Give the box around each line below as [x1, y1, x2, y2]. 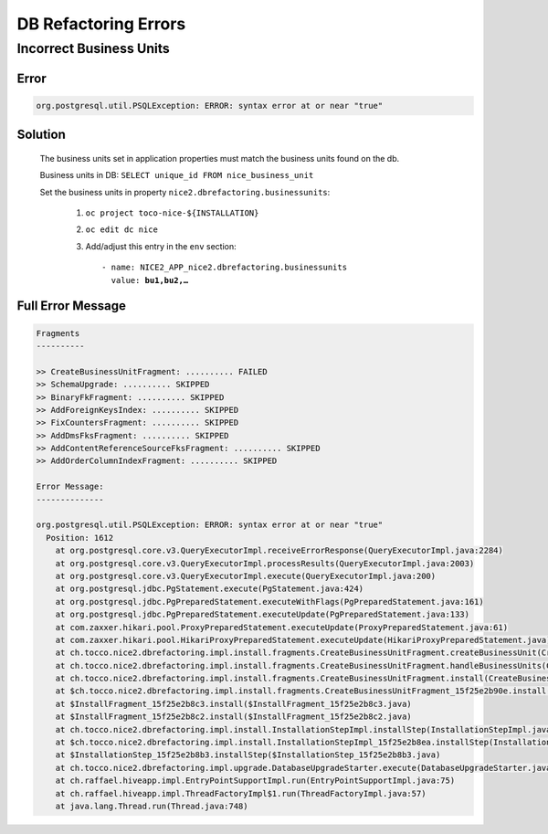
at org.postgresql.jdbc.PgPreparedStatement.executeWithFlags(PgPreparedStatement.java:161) [55, 596, 484, 607]
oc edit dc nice [85, 225, 159, 235]
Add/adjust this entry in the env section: [85, 240, 237, 251]
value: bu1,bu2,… [111, 275, 189, 285]
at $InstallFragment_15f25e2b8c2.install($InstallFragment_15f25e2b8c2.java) [55, 712, 413, 722]
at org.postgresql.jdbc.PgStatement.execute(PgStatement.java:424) [55, 584, 364, 594]
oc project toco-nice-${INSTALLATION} [85, 207, 259, 218]
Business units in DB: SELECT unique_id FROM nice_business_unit [39, 170, 314, 181]
